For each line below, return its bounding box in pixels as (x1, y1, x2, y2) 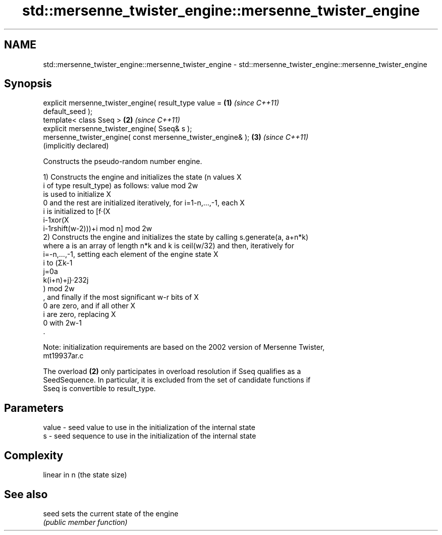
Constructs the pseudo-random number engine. (43, 157, 202, 166)
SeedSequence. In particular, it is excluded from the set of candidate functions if (43, 376, 311, 385)
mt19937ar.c (43, 351, 84, 360)
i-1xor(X (43, 216, 69, 225)
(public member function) (43, 517, 128, 526)
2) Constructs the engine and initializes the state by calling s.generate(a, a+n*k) (43, 233, 309, 242)
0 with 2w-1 (43, 318, 82, 328)
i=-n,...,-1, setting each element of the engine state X (43, 250, 218, 259)
